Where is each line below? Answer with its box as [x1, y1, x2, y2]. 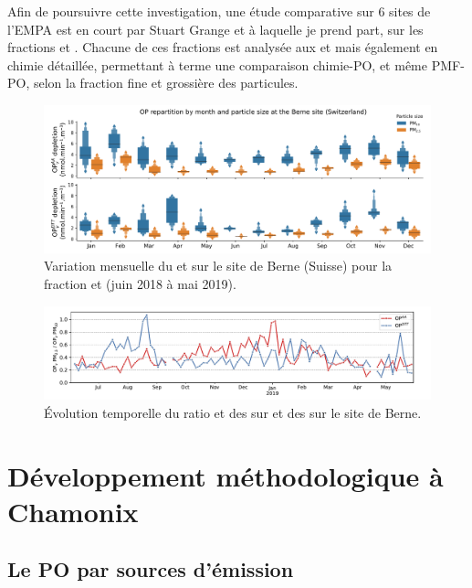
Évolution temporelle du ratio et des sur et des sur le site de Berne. [44, 402, 422, 422]
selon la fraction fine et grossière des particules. [33, 73, 299, 92]
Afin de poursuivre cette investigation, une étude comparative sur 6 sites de [7, 2, 431, 20]
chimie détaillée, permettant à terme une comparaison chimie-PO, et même [7, 55, 427, 74]
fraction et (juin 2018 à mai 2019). [44, 274, 236, 294]
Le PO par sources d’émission [7, 555, 294, 583]
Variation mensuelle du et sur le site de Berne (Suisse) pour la [44, 256, 393, 275]
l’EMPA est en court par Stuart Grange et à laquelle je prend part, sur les [7, 19, 424, 38]
